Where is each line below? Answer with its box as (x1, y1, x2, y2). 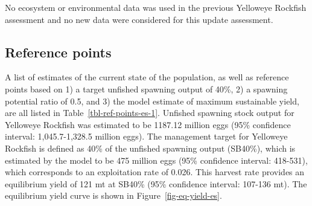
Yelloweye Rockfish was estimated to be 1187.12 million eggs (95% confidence (5, 118, 291, 130)
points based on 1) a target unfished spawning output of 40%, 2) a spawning (5, 82, 288, 95)
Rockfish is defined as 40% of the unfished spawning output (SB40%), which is (5, 141, 296, 154)
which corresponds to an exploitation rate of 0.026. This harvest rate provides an (5, 166, 305, 178)
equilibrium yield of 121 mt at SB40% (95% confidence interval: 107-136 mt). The (5, 177, 307, 190)
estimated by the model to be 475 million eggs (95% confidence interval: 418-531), (5, 153, 308, 166)
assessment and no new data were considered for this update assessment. (5, 13, 273, 25)
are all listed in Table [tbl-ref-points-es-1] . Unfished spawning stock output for (5, 106, 294, 119)
